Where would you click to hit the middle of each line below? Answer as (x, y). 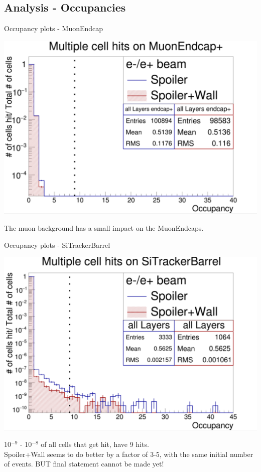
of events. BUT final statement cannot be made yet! (84, 464)
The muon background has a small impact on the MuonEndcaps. (104, 227)
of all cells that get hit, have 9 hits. (95, 444)
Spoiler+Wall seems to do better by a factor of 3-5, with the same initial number (129, 454)
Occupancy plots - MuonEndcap (54, 28)
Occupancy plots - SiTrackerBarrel (57, 245)
